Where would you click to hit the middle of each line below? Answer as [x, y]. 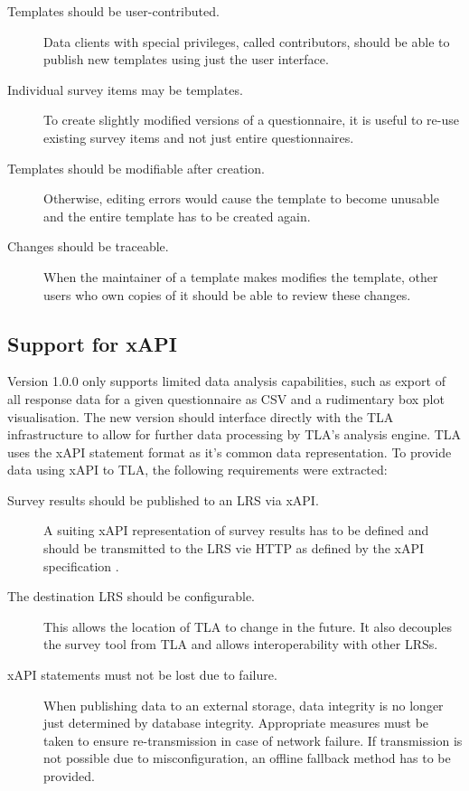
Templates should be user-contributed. [113, 11]
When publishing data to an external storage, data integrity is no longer [244, 705]
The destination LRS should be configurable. [131, 596]
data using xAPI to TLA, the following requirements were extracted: [197, 470]
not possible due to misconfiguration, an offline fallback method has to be [247, 758]
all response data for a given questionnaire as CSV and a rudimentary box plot [226, 398]
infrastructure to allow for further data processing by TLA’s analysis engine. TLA [234, 434]
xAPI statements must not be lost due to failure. [142, 675]
